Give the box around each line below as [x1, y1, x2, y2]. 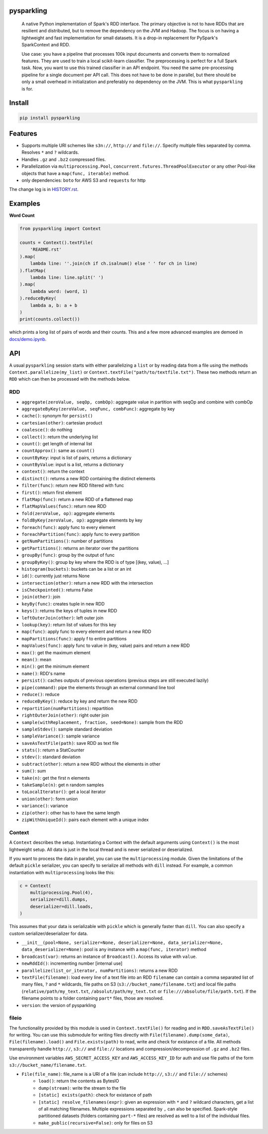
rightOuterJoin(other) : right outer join [21, 712, 109, 719]
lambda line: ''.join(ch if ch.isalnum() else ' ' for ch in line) [30, 261, 198, 266]
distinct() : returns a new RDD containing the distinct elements [21, 475, 156, 481]
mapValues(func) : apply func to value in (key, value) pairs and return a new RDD [21, 642, 190, 649]
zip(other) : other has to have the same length [21, 810, 120, 816]
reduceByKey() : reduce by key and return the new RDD [21, 698, 138, 704]
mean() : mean [21, 657, 52, 662]
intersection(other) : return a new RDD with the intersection [21, 580, 153, 586]
